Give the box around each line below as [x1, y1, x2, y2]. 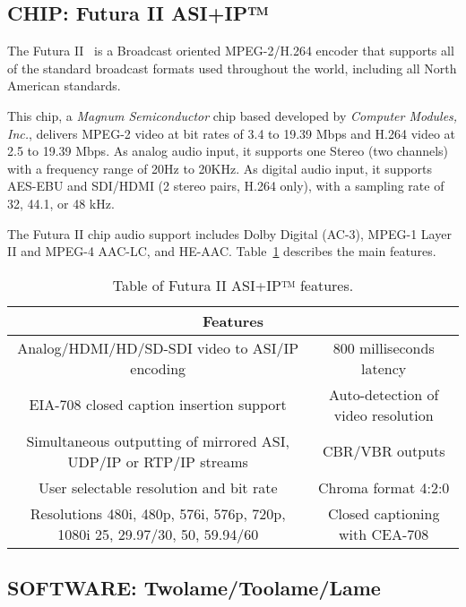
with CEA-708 [339, 523, 429, 544]
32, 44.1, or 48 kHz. [7, 193, 115, 212]
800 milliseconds [332, 337, 435, 358]
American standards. [7, 76, 121, 95]
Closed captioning [327, 502, 440, 524]
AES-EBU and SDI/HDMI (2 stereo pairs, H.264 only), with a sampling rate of [7, 176, 444, 195]
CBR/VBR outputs [322, 440, 445, 462]
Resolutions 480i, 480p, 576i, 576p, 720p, [30, 502, 286, 524]
